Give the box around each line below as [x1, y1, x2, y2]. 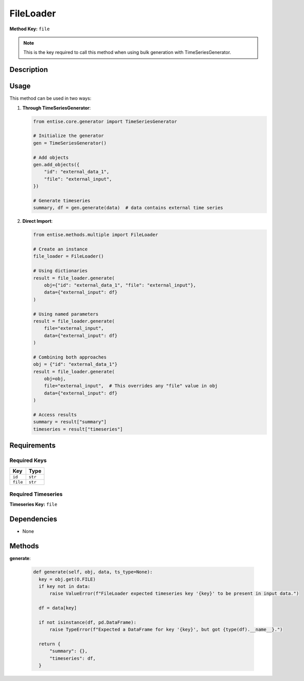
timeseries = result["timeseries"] [33, 426, 123, 432]
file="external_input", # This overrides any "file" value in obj [44, 383, 218, 389]
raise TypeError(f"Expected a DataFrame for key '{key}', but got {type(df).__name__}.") [49, 626, 283, 633]
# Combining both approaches [33, 354, 107, 360]
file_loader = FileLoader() [33, 254, 104, 259]
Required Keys [9, 457, 47, 464]
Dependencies [9, 515, 58, 524]
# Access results [33, 412, 77, 418]
